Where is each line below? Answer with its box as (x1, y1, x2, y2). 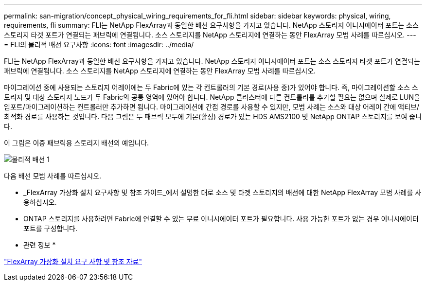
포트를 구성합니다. (23, 224, 78, 232)
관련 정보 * (23, 241, 56, 249)
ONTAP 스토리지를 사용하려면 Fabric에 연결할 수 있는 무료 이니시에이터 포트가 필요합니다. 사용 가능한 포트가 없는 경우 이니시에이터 (23, 214, 419, 223)
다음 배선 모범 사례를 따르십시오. (4, 172, 102, 180)
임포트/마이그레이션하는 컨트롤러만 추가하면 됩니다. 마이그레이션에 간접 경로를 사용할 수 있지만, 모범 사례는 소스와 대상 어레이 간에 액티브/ (4, 103, 419, 111)
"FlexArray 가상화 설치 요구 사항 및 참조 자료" (4, 257, 142, 266)
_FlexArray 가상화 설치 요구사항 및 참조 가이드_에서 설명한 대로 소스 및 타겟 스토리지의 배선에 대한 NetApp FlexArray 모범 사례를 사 (23, 188, 422, 196)
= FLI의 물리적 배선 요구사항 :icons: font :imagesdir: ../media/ (4, 40, 194, 49)
